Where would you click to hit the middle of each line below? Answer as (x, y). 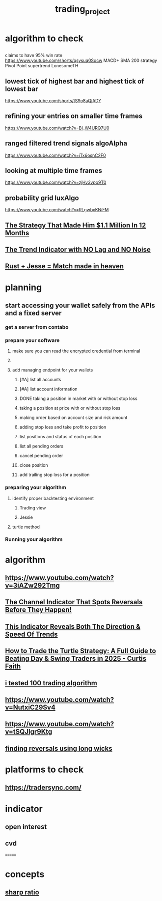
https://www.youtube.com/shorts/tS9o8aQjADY (53, 100)
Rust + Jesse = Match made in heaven (65, 266)
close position (34, 465)
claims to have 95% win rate (34, 56)
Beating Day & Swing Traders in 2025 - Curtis (76, 659)
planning (24, 287)
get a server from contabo (37, 327)
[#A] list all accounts (40, 380)
